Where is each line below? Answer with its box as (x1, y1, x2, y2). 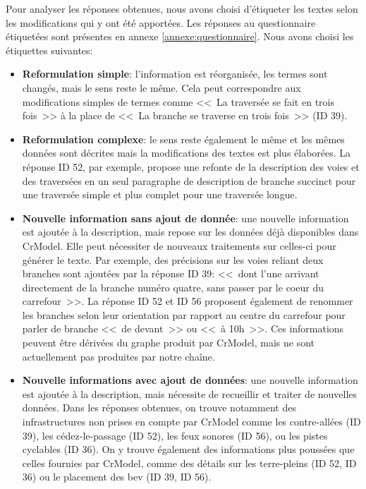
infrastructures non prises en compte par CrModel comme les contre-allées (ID (22, 414, 361, 429)
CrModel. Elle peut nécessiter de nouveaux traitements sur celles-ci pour (22, 238, 336, 253)
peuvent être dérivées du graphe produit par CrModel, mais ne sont (22, 335, 315, 350)
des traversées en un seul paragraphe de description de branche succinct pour (22, 173, 356, 188)
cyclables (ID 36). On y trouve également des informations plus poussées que (22, 442, 355, 457)
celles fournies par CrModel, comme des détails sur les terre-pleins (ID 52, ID (22, 455, 357, 470)
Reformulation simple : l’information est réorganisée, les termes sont (22, 66, 328, 81)
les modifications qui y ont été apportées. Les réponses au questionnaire (6, 15, 316, 30)
